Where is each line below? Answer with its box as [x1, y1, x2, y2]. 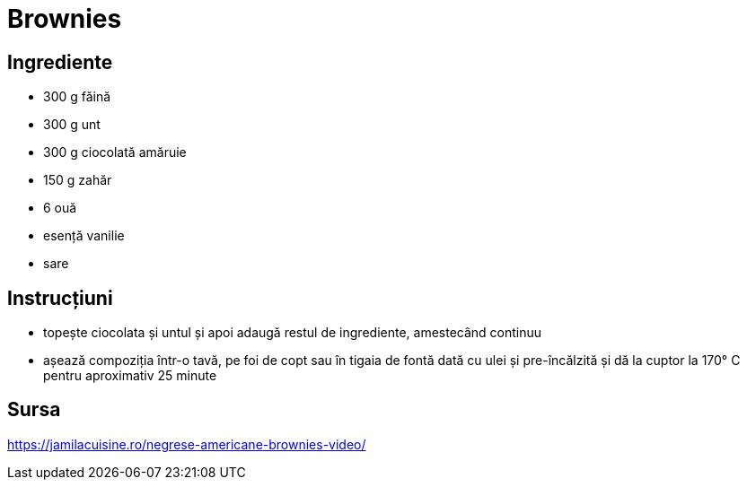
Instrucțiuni [7, 286, 113, 309]
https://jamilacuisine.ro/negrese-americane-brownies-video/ [7, 436, 366, 452]
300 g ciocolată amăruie [43, 144, 187, 161]
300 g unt [43, 117, 101, 133]
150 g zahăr [43, 172, 112, 188]
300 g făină [43, 89, 111, 105]
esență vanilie [43, 228, 125, 244]
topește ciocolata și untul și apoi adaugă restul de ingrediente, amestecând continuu [43, 325, 542, 341]
